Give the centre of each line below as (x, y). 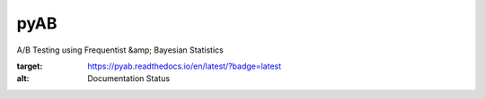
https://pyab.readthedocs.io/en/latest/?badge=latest (185, 66)
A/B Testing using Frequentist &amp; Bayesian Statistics (120, 50)
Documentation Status (129, 78)
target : (30, 66)
